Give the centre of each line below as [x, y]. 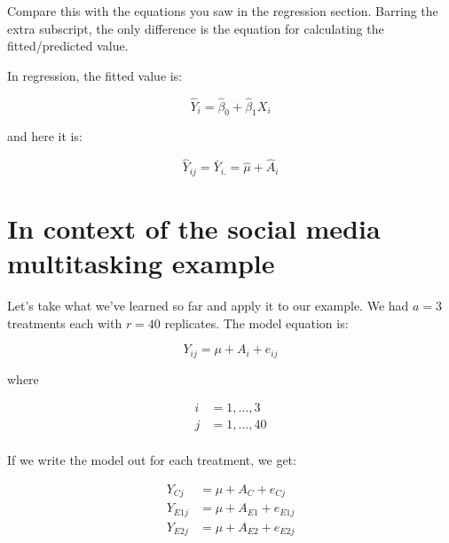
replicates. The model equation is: [256, 323]
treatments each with [65, 323]
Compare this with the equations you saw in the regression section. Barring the [223, 11]
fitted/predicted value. [68, 46]
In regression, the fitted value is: [95, 75]
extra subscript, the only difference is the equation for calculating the [196, 28]
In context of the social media [194, 228]
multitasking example [141, 263]
